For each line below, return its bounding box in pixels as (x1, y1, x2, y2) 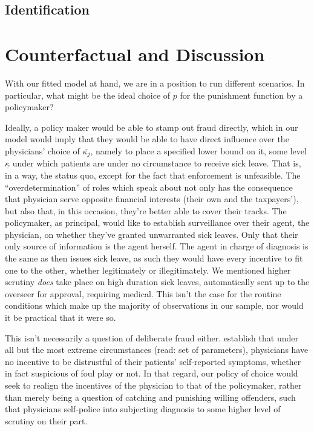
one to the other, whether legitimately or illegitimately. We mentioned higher (5, 263, 291, 276)
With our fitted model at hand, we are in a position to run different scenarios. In (5, 76, 305, 89)
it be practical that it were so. (5, 311, 116, 324)
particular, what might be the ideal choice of (5, 88, 171, 101)
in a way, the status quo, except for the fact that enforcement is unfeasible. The (5, 168, 301, 181)
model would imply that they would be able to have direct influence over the (5, 133, 289, 145)
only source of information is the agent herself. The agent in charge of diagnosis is (5, 240, 309, 252)
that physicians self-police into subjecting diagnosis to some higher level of (5, 403, 281, 415)
